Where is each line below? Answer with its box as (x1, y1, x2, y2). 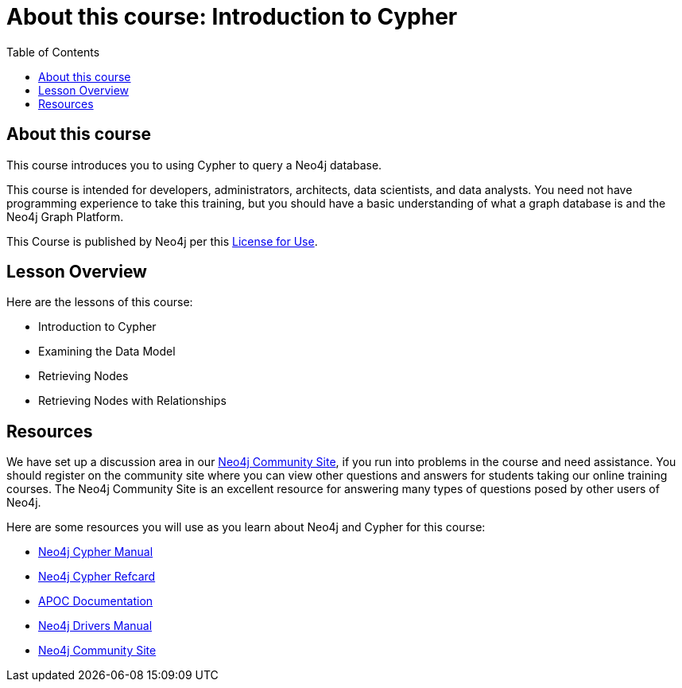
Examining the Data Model (38, 344, 176, 359)
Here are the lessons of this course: (6, 295, 193, 309)
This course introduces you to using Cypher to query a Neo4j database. (6, 157, 382, 172)
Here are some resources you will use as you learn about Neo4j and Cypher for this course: (6, 520, 486, 534)
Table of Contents (6, 45, 100, 59)
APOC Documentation (38, 594, 153, 608)
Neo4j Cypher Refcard (38, 569, 156, 584)
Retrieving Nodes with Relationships (38, 394, 227, 408)
